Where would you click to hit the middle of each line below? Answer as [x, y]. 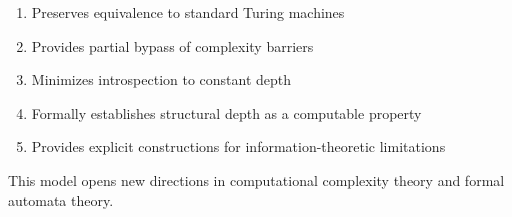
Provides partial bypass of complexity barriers [172, 45]
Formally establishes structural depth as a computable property [226, 112]
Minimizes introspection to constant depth [161, 79]
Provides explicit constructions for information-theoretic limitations [238, 146]
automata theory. [61, 199]
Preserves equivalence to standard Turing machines [188, 12]
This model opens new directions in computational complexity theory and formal [256, 179]
